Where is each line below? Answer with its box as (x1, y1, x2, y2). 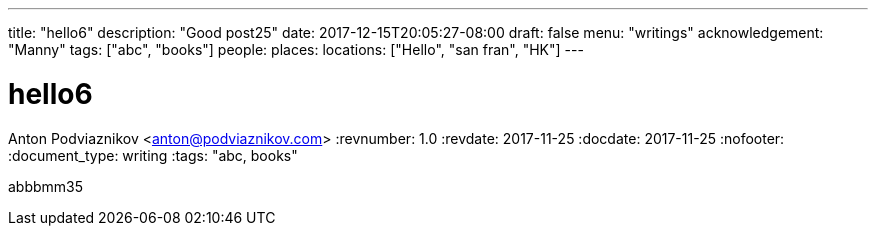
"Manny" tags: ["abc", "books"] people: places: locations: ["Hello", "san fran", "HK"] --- (8, 41, 584, 58)
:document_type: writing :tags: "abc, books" (8, 146, 298, 164)
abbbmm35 (8, 177, 84, 195)
